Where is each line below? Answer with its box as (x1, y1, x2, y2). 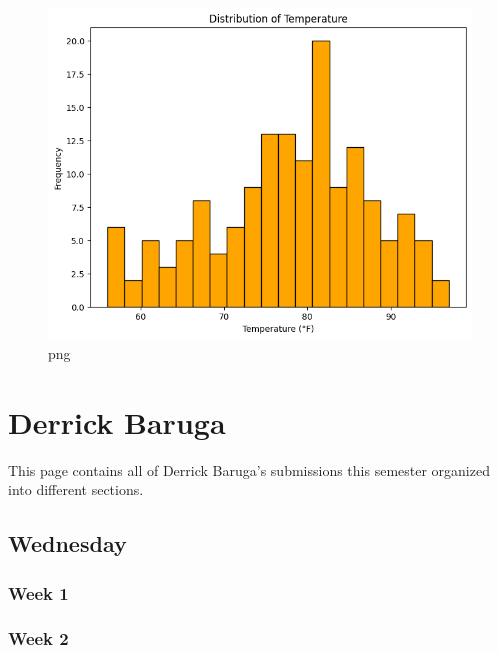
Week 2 (8, 626, 69, 651)
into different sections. (8, 479, 144, 500)
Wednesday (8, 528, 127, 559)
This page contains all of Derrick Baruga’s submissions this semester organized (8, 459, 490, 480)
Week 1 (8, 580, 69, 605)
